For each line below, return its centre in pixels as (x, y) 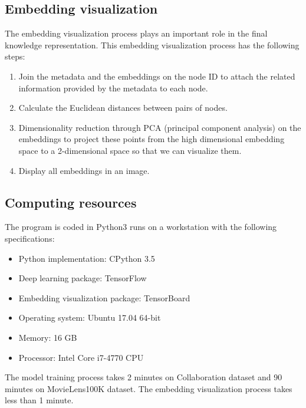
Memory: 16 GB (48, 337)
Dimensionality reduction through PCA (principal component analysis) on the (160, 127)
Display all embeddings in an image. (84, 170)
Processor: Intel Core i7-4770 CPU (81, 357)
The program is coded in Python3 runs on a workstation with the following (141, 227)
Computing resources (71, 202)
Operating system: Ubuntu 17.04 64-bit (90, 317)
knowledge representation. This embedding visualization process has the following (152, 45)
